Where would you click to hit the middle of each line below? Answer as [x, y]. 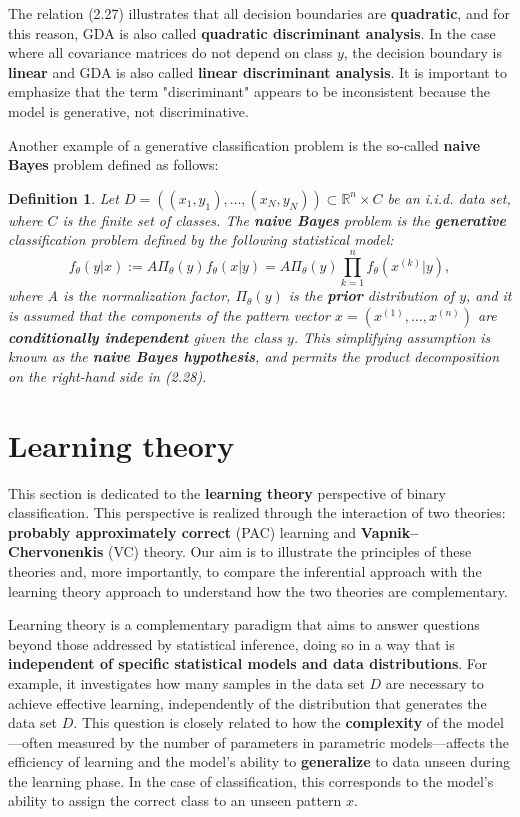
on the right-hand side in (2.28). [107, 375]
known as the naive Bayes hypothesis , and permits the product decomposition [254, 356]
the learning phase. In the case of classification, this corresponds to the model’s [251, 780]
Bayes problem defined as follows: [113, 164]
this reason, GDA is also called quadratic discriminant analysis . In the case [252, 32]
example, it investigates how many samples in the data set [186, 682]
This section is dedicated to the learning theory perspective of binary [227, 492]
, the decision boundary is [422, 52]
